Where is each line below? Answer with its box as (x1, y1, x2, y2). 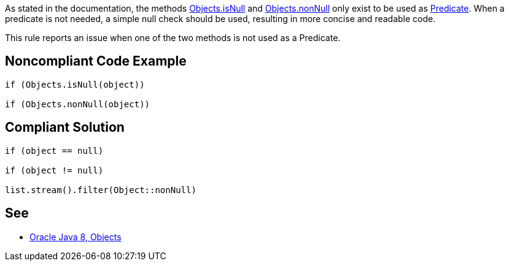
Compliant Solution (5, 120, 125, 135)
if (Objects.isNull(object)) (5, 79, 145, 89)
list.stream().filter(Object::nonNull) (5, 184, 196, 195)
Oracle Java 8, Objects (29, 231, 122, 242)
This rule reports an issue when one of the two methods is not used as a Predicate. (5, 32, 341, 43)
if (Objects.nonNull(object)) (5, 99, 150, 109)
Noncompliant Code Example (5, 53, 187, 69)
